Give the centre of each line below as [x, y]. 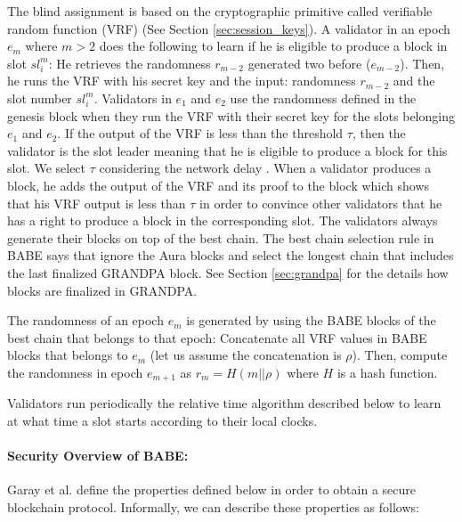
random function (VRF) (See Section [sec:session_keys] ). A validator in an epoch [229, 28]
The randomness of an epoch [85, 320]
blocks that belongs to [68, 355]
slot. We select [47, 168]
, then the [379, 133]
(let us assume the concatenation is [246, 355]
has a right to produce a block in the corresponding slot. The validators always [223, 220]
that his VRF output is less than [97, 203]
